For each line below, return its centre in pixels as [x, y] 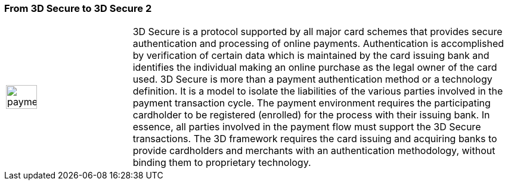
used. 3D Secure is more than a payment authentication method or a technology [312, 79]
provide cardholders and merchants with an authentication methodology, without [314, 151]
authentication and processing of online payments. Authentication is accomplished [318, 44]
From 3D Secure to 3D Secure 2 [78, 8]
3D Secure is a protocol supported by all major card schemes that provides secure [317, 32]
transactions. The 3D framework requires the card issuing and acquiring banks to [315, 139]
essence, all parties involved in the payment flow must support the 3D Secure [307, 127]
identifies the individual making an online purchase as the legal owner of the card [315, 68]
